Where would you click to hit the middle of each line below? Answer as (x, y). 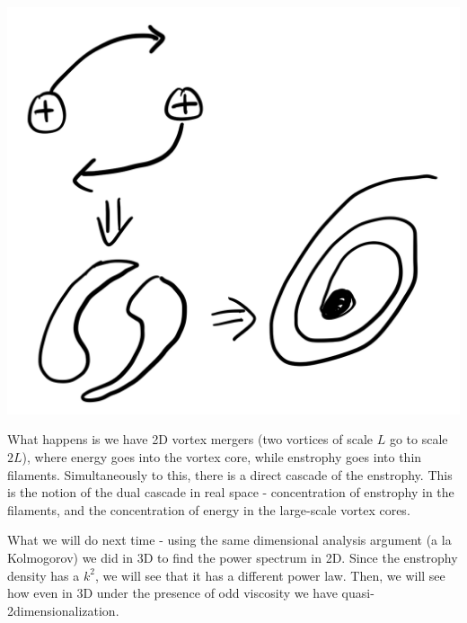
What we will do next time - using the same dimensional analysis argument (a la (229, 540)
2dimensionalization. (63, 610)
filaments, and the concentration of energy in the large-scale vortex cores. (209, 509)
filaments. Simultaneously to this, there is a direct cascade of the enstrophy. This (230, 474)
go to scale (419, 439)
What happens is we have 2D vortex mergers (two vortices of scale (190, 439)
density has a (44, 575)
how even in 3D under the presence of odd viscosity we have (172, 593)
